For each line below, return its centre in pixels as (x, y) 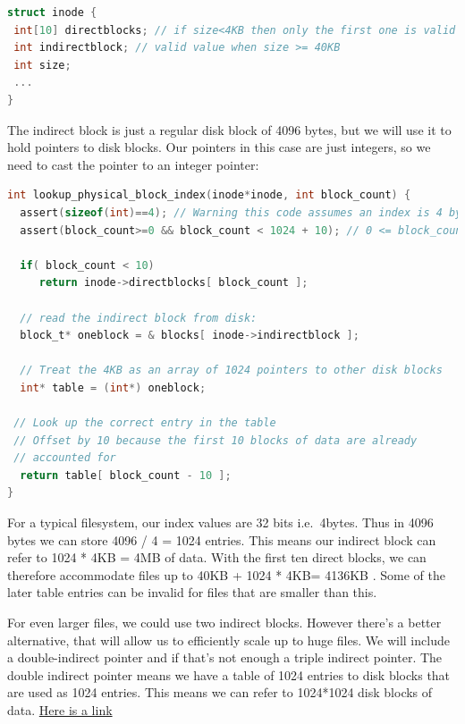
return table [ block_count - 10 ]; (126, 475)
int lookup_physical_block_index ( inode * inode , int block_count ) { (209, 195)
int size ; (42, 65)
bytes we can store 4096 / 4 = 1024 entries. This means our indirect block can (222, 539)
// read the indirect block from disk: (139, 318)
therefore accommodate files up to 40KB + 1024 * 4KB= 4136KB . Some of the (226, 574)
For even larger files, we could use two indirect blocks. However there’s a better (224, 622)
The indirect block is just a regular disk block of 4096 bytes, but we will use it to (229, 129)
